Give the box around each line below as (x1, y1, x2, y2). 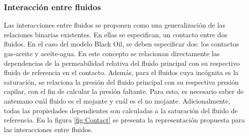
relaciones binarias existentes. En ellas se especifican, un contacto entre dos (4, 29, 228, 39)
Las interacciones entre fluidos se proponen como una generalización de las (4, 20, 226, 30)
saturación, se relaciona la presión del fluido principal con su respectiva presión (4, 76, 239, 87)
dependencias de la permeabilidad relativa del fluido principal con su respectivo (4, 58, 240, 68)
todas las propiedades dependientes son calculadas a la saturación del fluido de (4, 105, 238, 115)
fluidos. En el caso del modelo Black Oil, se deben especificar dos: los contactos (4, 39, 239, 49)
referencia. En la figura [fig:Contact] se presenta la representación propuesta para (4, 115, 245, 125)
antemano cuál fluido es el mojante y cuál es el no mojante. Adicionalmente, (4, 95, 231, 106)
